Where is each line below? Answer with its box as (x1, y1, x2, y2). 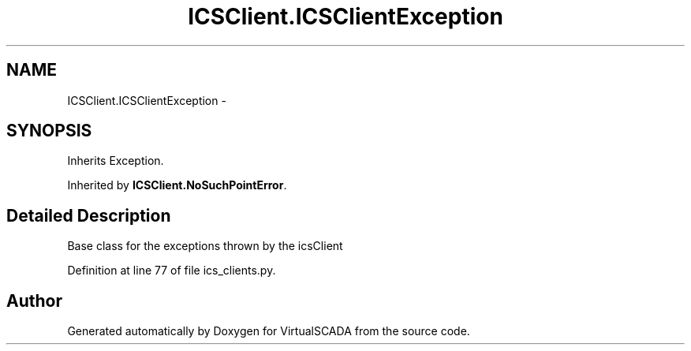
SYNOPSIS (6, 121, 92, 141)
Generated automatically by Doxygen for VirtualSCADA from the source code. (67, 324, 470, 338)
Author (6, 290, 62, 311)
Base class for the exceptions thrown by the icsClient (67, 239, 343, 253)
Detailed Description (6, 205, 171, 226)
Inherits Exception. (67, 154, 164, 168)
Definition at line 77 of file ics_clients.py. (67, 263, 276, 278)
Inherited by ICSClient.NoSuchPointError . (67, 178, 287, 192)
